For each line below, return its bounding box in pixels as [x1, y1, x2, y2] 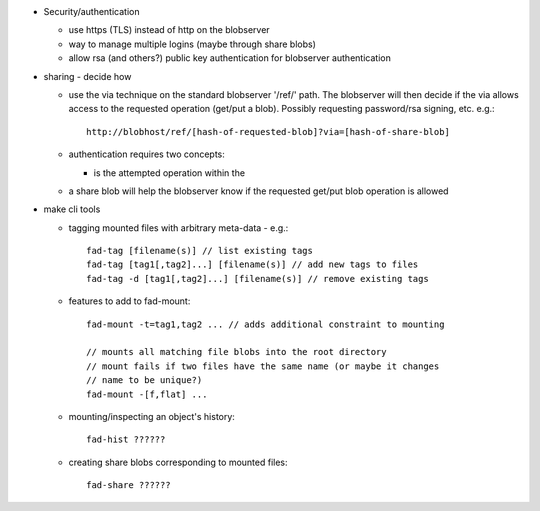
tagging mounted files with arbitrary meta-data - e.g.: [68, 221, 289, 234]
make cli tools [43, 203, 101, 215]
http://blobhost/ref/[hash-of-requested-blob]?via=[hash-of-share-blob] [86, 126, 450, 137]
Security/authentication [43, 6, 140, 17]
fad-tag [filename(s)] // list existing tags [86, 245, 314, 257]
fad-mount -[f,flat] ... [86, 388, 208, 400]
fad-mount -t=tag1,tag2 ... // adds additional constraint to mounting [86, 318, 445, 330]
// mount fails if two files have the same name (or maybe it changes [86, 360, 440, 372]
